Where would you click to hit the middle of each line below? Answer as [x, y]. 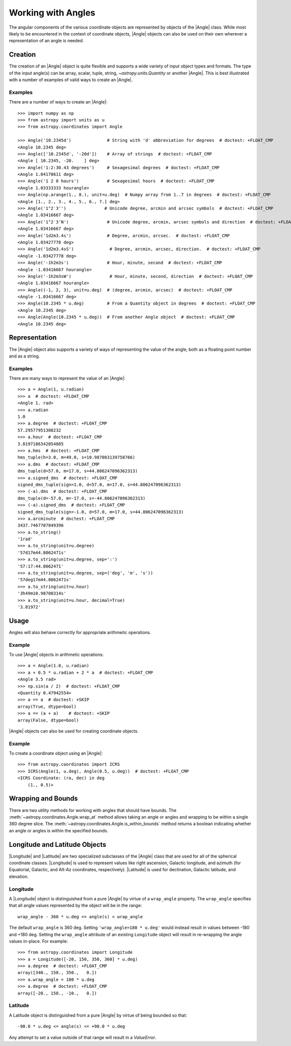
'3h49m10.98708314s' [42, 593]
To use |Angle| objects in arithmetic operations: [56, 655]
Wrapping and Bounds [43, 798]
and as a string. [24, 356]
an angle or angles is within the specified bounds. [59, 830]
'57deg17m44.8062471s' [45, 580]
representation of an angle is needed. [47, 41]
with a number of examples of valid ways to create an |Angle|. [71, 80]
